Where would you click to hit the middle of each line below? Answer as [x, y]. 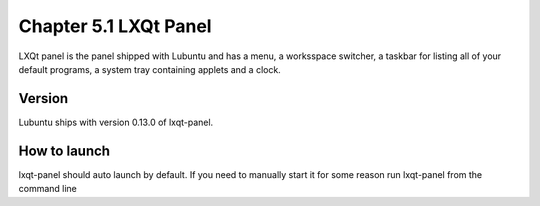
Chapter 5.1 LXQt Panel [115, 26]
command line [47, 189]
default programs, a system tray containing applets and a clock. [150, 69]
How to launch [64, 150]
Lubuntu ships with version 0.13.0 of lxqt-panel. [116, 122]
